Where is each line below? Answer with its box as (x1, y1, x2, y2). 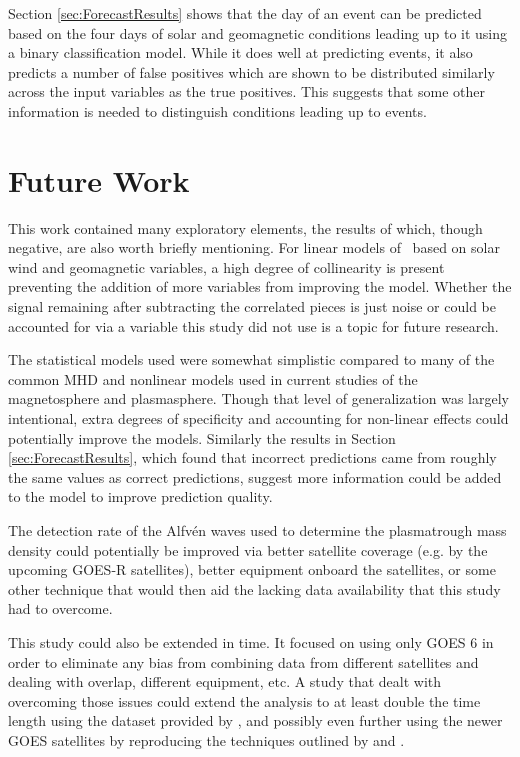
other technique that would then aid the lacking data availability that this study (8, 578, 501, 599)
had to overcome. (8, 598, 113, 619)
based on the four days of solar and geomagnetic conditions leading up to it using (8, 22, 508, 43)
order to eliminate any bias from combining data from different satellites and (8, 651, 479, 672)
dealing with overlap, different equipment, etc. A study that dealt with (8, 671, 442, 692)
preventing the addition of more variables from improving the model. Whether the (8, 276, 512, 297)
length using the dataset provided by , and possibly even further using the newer (8, 710, 503, 731)
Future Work (8, 159, 190, 200)
